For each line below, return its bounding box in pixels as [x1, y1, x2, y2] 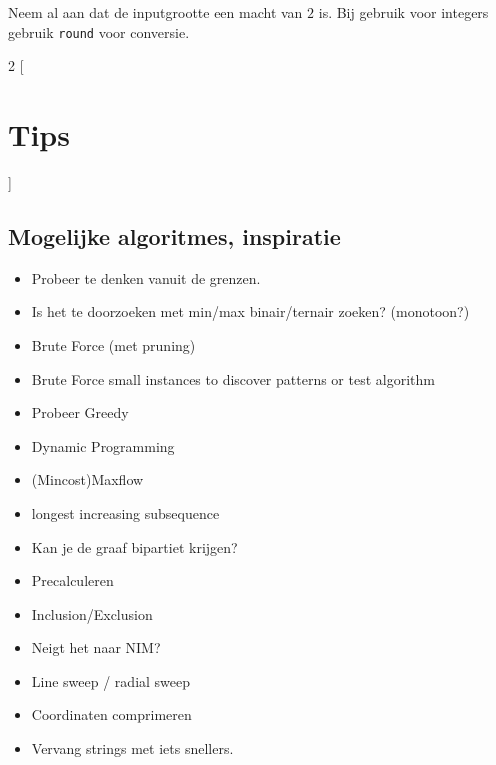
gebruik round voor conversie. [8, 21, 190, 42]
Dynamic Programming [31, 435, 175, 456]
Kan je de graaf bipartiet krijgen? [31, 536, 238, 557]
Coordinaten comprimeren [31, 704, 192, 725]
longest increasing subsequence [31, 502, 220, 523]
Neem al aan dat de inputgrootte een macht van [8, 2, 303, 22]
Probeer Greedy [31, 402, 129, 423]
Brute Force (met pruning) [31, 334, 196, 355]
